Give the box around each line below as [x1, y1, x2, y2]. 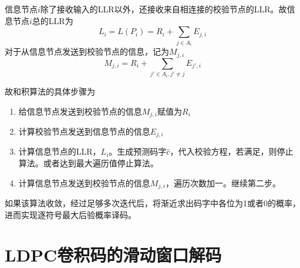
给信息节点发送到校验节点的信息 [18, 105, 142, 117]
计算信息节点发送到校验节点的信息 [18, 176, 150, 189]
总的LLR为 [32, 14, 73, 26]
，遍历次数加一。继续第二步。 [166, 176, 281, 189]
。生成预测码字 [109, 145, 167, 158]
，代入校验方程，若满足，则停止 [170, 145, 294, 158]
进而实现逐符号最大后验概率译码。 [5, 208, 136, 220]
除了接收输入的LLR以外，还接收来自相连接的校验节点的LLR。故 [40, 3, 287, 15]
